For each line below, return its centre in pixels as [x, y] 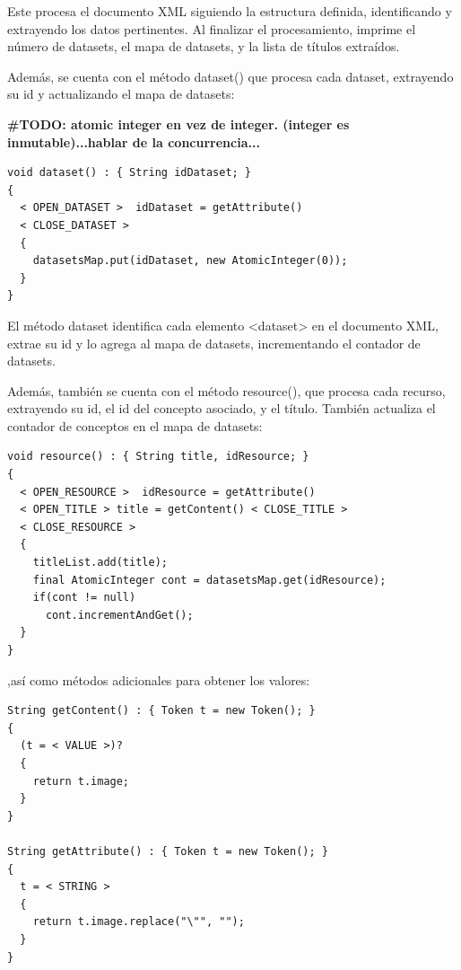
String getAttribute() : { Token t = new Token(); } [168, 851]
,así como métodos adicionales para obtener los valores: [159, 679]
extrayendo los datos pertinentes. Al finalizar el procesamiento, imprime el [212, 28]
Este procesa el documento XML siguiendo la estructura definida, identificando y [230, 11]
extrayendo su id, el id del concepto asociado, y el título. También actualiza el [222, 408]
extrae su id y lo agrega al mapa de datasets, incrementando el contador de [214, 343]
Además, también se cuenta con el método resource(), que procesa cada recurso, [226, 390]
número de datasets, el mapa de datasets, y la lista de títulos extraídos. [204, 46]
